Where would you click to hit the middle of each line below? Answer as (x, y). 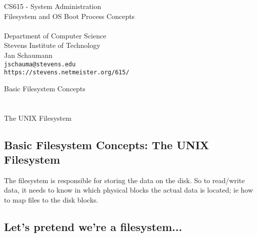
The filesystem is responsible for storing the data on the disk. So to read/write (124, 180)
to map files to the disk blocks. (51, 200)
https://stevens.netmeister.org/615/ (67, 73)
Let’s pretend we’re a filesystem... (93, 227)
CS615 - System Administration (53, 6)
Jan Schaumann (28, 55)
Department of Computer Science (55, 35)
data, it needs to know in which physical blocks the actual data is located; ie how (129, 190)
